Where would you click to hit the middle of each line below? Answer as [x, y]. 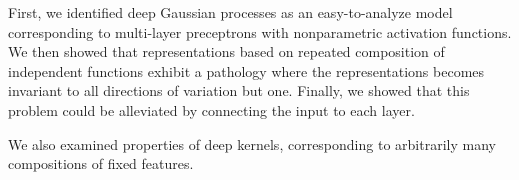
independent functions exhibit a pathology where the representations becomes [246, 70]
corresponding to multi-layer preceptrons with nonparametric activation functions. [260, 31]
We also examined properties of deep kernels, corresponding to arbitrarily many [252, 143]
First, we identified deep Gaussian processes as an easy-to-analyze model [230, 12]
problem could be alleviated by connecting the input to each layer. [211, 109]
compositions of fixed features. [101, 163]
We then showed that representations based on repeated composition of [226, 51]
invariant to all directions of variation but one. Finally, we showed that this [239, 90]
